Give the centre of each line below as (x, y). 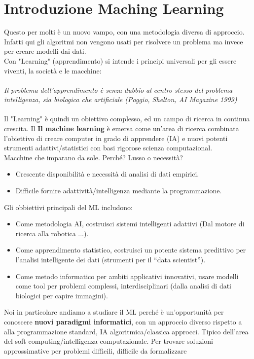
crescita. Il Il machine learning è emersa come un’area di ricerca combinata (122, 128)
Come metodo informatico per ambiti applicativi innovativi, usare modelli (127, 276)
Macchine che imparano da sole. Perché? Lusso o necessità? (93, 157)
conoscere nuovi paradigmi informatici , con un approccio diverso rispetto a (123, 321)
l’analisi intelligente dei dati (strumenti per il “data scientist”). (110, 259)
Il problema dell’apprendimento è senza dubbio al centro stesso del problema (118, 90)
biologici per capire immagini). (62, 295)
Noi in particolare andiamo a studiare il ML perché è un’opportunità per (114, 312)
